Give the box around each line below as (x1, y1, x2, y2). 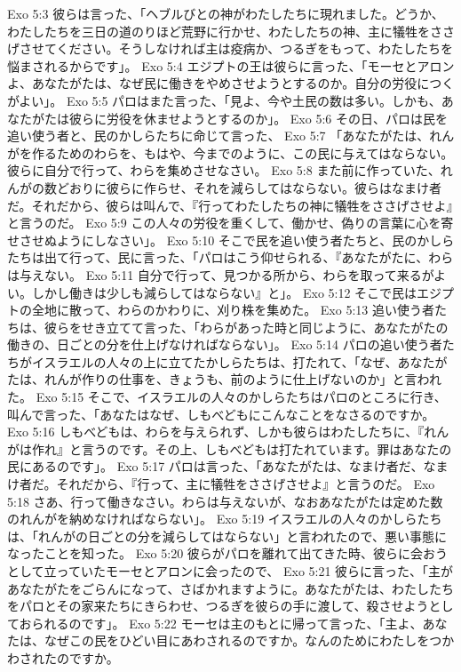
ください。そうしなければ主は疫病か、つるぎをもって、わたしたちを (56, 39, 453, 58)
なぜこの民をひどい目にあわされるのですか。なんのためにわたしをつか (44, 631, 455, 650)
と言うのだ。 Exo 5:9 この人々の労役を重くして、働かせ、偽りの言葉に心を (7, 213, 441, 232)
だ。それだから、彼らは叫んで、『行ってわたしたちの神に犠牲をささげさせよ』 (7, 196, 453, 214)
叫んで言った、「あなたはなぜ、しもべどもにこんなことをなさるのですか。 (7, 404, 435, 423)
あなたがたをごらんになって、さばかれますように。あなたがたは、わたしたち (7, 579, 454, 597)
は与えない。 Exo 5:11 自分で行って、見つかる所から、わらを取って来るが (7, 265, 434, 284)
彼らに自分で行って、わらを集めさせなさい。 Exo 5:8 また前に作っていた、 (7, 161, 441, 180)
